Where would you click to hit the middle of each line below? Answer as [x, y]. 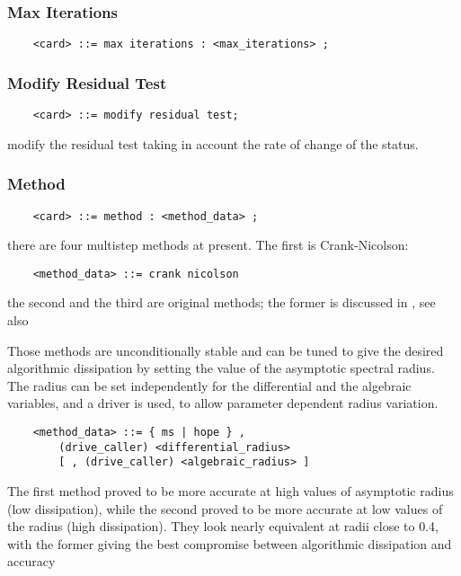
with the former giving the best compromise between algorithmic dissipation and [230, 543]
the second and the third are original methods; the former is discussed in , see [222, 302]
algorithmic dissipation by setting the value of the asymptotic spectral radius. [221, 368]
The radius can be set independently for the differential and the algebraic [209, 385]
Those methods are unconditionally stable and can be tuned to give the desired [226, 350]
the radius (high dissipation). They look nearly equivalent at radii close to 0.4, [223, 526]
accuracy [31, 561]
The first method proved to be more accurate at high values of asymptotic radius [230, 491]
